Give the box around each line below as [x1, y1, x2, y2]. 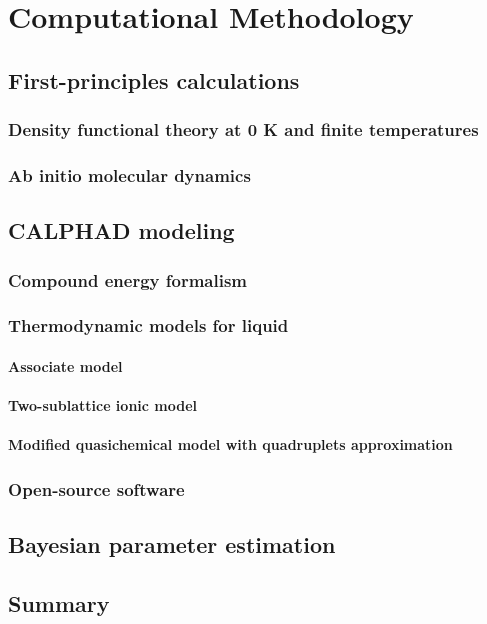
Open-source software [8, 476, 185, 501]
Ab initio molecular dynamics [8, 162, 251, 187]
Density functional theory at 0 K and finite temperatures [8, 117, 479, 142]
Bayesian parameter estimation [8, 529, 336, 560]
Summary [8, 587, 110, 618]
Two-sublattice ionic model [8, 395, 198, 416]
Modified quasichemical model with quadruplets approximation [8, 434, 453, 455]
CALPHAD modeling [8, 215, 235, 246]
